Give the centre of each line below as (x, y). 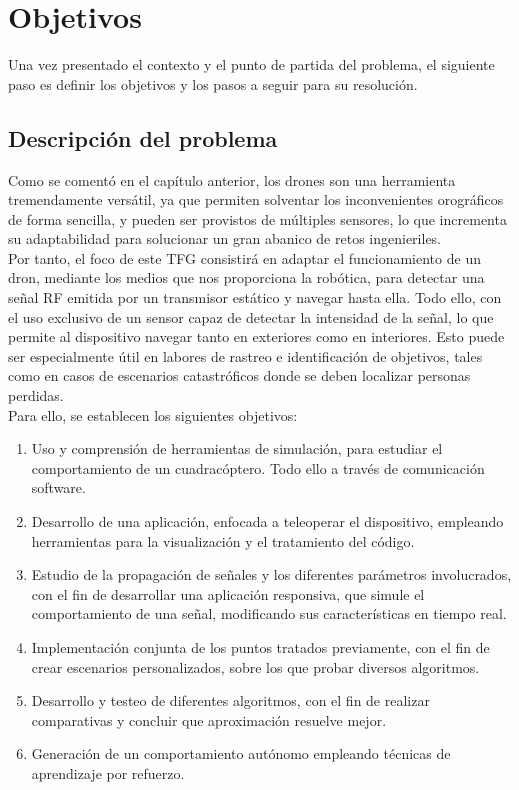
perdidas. (36, 395)
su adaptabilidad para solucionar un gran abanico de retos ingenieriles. (225, 238)
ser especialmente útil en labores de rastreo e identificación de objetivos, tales (245, 355)
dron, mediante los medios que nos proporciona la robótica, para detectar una (246, 277)
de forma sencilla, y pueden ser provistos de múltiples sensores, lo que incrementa (257, 218)
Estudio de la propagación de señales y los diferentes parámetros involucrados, (271, 574)
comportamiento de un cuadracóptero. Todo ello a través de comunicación (258, 467)
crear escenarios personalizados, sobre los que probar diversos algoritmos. (255, 666)
